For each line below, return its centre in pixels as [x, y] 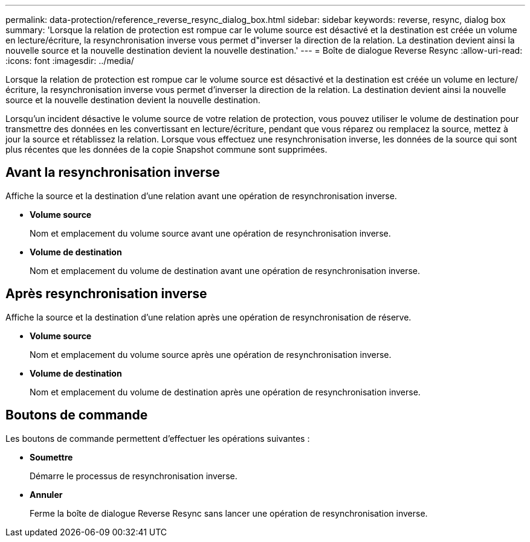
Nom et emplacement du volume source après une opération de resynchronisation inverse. [211, 354]
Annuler [46, 494]
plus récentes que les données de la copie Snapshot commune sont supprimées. [166, 149]
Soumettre [51, 457]
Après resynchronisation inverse [106, 294]
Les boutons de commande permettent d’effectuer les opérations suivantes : [158, 438]
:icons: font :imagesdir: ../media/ [70, 61]
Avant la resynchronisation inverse [113, 173]
